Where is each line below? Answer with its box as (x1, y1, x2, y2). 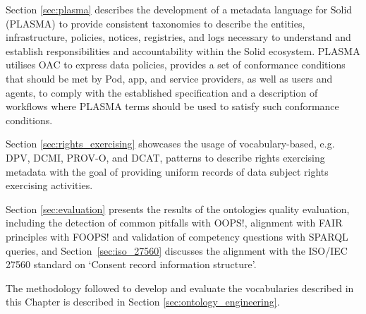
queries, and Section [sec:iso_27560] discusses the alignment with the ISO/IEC (6, 243, 348, 258)
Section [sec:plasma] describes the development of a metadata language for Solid (6, 2, 353, 16)
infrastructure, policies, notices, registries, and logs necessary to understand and (6, 30, 351, 44)
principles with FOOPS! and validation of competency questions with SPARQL (6, 229, 348, 243)
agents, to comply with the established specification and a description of (6, 85, 318, 99)
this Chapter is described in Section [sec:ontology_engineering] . (6, 294, 280, 309)
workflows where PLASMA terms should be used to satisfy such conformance (6, 99, 339, 114)
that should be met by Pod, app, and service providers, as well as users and (6, 71, 333, 85)
